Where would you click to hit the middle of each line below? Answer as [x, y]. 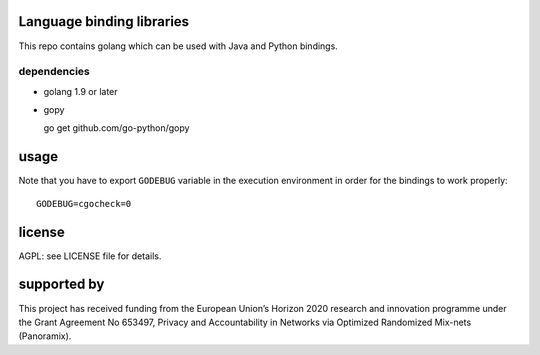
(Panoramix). [45, 336]
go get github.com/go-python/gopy [116, 128]
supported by [61, 284]
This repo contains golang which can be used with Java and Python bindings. [178, 46]
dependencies [54, 72]
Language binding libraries [104, 21]
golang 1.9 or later [81, 91]
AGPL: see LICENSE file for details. [90, 256]
